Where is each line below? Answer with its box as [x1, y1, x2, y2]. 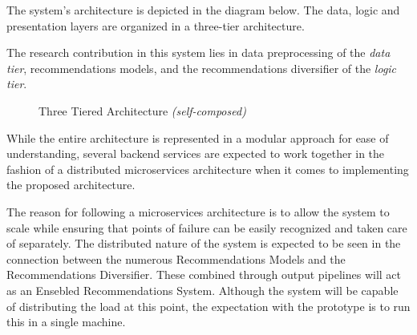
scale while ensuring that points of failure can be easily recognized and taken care [6, 219, 407, 236]
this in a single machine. [6, 313, 126, 330]
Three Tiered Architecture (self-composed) [38, 102, 246, 119]
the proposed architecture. [6, 176, 136, 193]
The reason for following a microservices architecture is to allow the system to [6, 203, 390, 220]
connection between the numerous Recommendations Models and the [6, 250, 346, 267]
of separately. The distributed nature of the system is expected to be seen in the [6, 235, 401, 252]
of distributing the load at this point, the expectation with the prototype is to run [6, 297, 411, 314]
